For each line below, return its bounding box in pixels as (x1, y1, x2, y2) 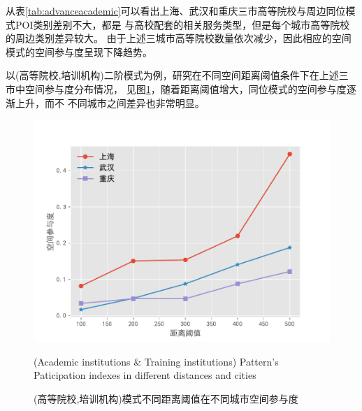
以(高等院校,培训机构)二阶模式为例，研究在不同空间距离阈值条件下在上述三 (6, 68, 349, 82)
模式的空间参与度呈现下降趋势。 (6, 44, 152, 59)
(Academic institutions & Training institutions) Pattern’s (34, 354, 279, 368)
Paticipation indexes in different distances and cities (34, 368, 256, 382)
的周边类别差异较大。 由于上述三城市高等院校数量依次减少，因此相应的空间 (6, 31, 352, 45)
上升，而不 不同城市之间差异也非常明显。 (15, 95, 205, 110)
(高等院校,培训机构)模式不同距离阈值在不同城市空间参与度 (34, 391, 298, 405)
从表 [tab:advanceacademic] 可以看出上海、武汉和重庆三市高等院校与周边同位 (6, 3, 346, 17)
